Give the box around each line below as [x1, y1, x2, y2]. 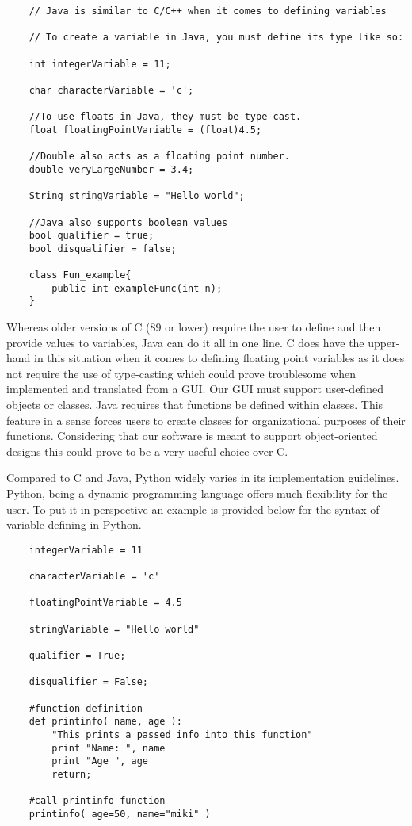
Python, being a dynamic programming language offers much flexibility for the [6, 485, 388, 502]
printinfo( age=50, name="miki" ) [29, 808, 211, 820]
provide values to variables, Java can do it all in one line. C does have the [6, 334, 364, 350]
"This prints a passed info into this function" [51, 729, 313, 740]
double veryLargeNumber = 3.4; [29, 163, 194, 175]
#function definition [29, 702, 143, 714]
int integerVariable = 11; [29, 58, 171, 70]
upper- [368, 334, 400, 350]
